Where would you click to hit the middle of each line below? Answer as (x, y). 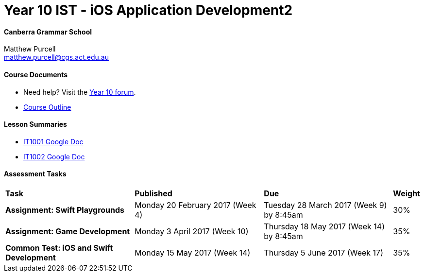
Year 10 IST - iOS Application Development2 (148, 10)
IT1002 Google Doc (54, 156)
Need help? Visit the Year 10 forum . (80, 92)
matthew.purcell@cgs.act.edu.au (56, 57)
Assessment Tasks (35, 174)
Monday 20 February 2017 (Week (195, 205)
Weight (407, 194)
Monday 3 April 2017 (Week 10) (192, 232)
